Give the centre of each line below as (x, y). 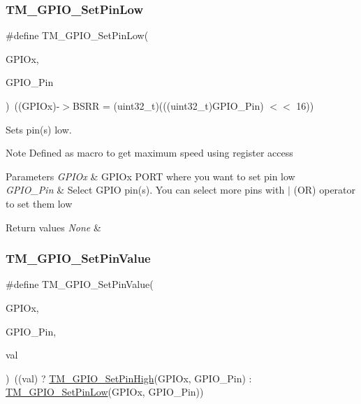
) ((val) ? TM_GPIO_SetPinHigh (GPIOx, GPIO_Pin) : (129, 378)
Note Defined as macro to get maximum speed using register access (149, 153)
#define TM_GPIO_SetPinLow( (77, 35)
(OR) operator (325, 190)
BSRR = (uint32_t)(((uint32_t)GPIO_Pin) (168, 106)
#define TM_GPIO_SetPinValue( (80, 284)
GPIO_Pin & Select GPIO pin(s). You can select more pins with (145, 190)
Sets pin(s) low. (39, 129)
